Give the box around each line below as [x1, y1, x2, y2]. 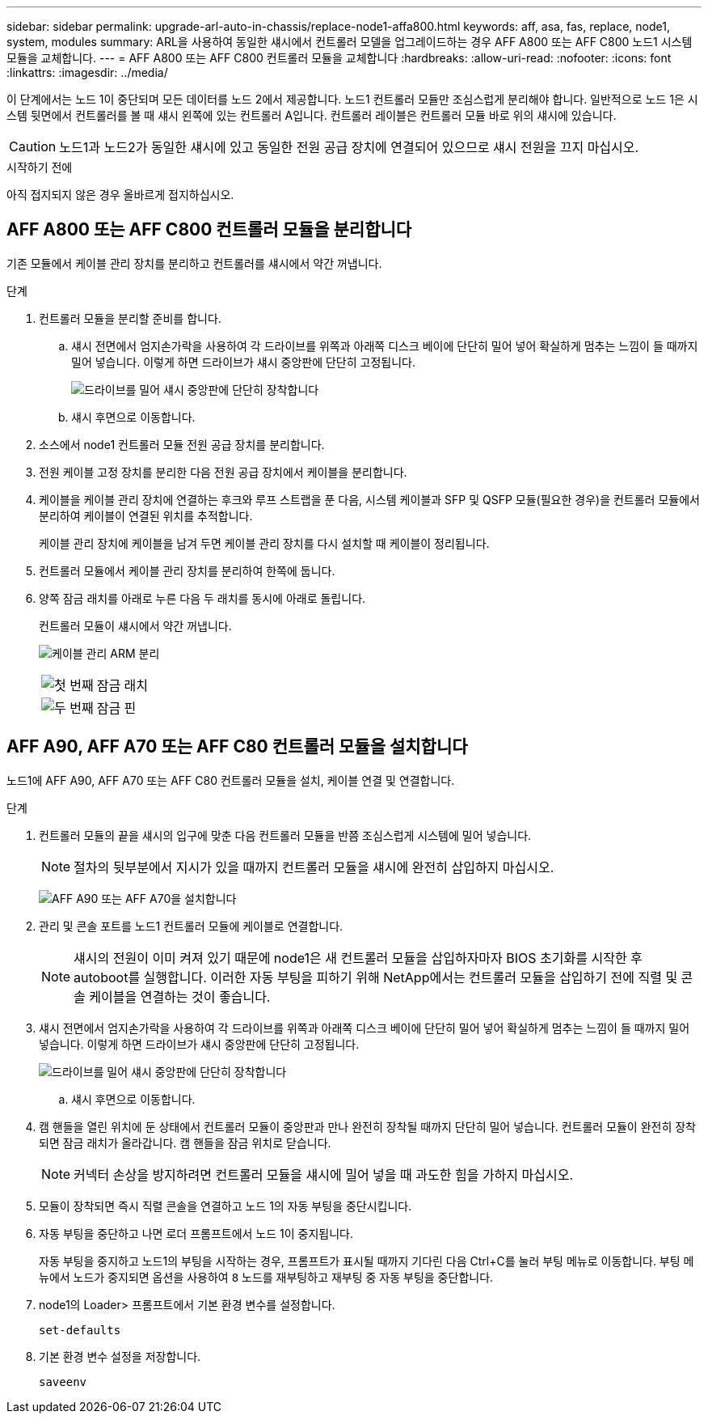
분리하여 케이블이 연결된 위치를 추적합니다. [39, 508, 253, 523]
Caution [9, 138, 57, 155]
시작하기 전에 [6, 160, 73, 174]
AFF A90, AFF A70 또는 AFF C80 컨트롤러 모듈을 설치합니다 [6, 736, 468, 757]
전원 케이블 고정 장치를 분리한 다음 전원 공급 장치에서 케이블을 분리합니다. [39, 464, 407, 479]
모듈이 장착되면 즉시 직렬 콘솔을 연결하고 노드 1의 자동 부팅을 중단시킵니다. [39, 1198, 412, 1213]
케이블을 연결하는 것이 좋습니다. [89, 988, 271, 1005]
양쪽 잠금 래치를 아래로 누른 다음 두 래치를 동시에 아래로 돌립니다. [39, 591, 366, 605]
